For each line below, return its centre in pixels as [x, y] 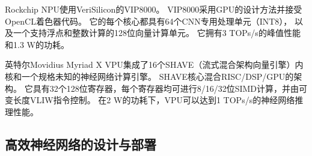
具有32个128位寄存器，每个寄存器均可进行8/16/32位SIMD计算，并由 [166, 88]
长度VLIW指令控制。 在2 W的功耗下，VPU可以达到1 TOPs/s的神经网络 [154, 100]
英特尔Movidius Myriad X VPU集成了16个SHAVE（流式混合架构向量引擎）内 [154, 64]
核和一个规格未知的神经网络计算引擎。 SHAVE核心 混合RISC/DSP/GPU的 [149, 76]
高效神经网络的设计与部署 [81, 144]
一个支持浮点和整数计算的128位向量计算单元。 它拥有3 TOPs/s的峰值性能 [157, 33]
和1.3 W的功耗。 [37, 44]
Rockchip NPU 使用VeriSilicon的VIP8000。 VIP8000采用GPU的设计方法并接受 [154, 9]
